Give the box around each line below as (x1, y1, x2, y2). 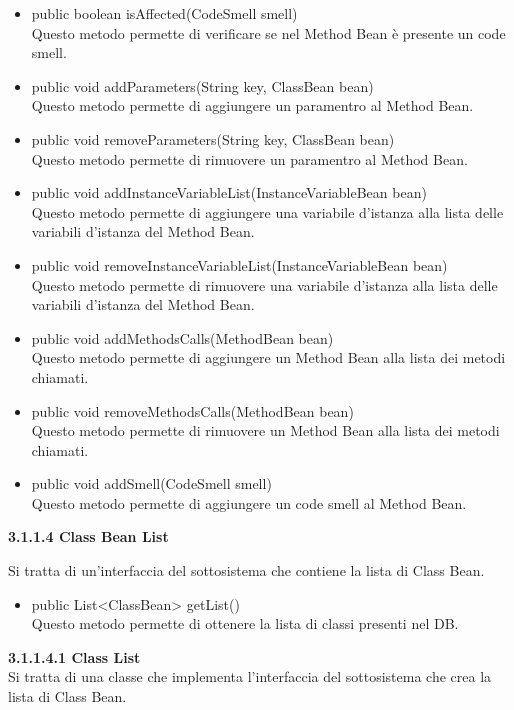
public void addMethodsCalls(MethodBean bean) (31, 327, 334, 348)
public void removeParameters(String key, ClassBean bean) (31, 128, 395, 149)
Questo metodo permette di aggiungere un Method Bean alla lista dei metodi (31, 347, 506, 368)
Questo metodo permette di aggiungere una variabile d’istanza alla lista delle (31, 201, 504, 222)
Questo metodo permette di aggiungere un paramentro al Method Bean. (31, 95, 474, 116)
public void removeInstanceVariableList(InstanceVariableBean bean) (31, 254, 448, 275)
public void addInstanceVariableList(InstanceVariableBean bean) (31, 182, 427, 203)
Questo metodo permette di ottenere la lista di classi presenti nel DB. (31, 613, 459, 634)
